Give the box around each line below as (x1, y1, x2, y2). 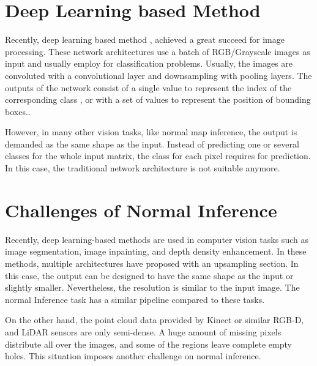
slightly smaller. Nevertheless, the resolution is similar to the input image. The (5, 281, 300, 294)
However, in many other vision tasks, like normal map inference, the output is (5, 125, 297, 138)
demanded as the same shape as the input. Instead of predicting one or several (5, 137, 299, 150)
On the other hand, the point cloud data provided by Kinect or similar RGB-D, (5, 313, 304, 326)
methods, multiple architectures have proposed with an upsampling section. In (5, 256, 299, 269)
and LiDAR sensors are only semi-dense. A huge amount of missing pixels (5, 325, 282, 338)
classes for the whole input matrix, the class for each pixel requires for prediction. (5, 149, 311, 162)
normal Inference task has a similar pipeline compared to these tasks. (5, 293, 265, 305)
